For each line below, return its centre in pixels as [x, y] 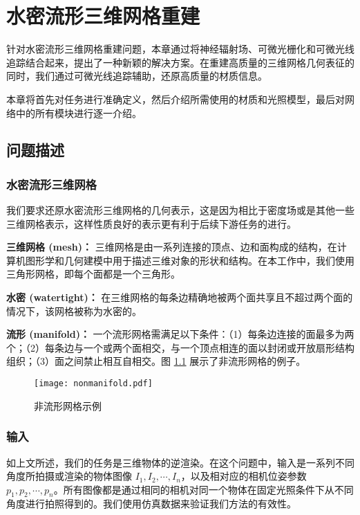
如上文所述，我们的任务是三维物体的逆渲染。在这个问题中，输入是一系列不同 [180, 462]
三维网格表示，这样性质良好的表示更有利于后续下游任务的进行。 [151, 223]
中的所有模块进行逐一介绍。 [78, 112]
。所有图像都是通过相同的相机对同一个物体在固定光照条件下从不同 [203, 489]
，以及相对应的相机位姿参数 [244, 476]
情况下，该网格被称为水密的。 [74, 310]
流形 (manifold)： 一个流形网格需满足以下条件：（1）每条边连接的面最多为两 [180, 334]
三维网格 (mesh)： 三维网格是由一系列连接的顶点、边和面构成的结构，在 [172, 247]
